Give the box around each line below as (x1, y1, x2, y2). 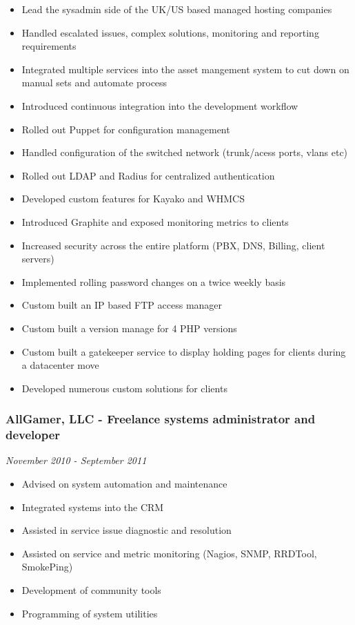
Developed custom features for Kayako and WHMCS (21, 191, 245, 206)
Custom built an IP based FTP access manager (21, 298, 223, 312)
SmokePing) (21, 559, 73, 574)
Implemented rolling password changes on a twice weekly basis (21, 274, 286, 289)
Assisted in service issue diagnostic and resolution (21, 523, 232, 537)
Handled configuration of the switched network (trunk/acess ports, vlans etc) (21, 145, 348, 160)
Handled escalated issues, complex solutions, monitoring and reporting (21, 25, 319, 39)
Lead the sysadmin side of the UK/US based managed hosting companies (21, 2, 332, 16)
